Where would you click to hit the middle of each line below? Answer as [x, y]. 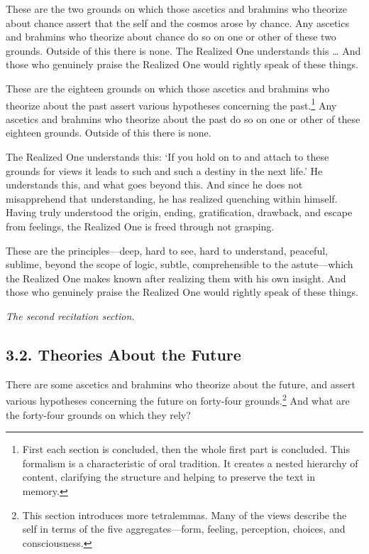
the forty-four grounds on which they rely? [98, 414]
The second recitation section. [70, 315]
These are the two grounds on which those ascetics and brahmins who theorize [176, 9]
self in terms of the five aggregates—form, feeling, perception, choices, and [184, 529]
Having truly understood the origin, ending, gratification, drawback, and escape [179, 212]
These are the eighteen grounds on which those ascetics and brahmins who [168, 88]
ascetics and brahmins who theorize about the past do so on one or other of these [183, 118]
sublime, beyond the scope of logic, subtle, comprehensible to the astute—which [180, 264]
